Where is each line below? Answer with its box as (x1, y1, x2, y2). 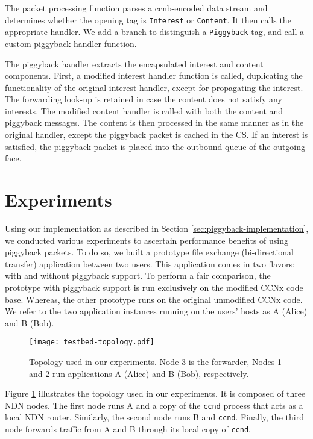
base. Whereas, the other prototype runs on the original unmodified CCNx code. (5, 293, 303, 305)
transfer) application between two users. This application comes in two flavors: (5, 257, 295, 270)
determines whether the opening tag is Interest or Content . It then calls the (5, 13, 291, 26)
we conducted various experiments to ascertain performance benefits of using (5, 234, 288, 246)
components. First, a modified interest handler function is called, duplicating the (5, 69, 303, 82)
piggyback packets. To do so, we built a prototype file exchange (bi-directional (5, 246, 294, 258)
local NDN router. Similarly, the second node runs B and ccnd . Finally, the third (5, 411, 304, 423)
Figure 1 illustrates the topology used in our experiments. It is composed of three (5, 387, 306, 400)
